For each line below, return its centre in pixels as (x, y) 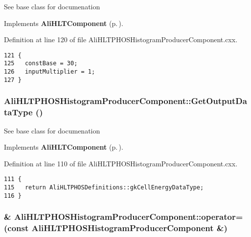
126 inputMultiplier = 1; (50, 72)
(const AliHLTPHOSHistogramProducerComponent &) (116, 228)
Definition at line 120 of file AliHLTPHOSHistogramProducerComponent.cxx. (121, 39)
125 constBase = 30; (41, 64)
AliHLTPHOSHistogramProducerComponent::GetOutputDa (125, 101)
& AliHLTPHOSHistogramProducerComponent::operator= (124, 217)
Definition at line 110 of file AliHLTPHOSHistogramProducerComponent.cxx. (121, 163)
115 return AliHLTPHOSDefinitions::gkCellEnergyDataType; (104, 187)
